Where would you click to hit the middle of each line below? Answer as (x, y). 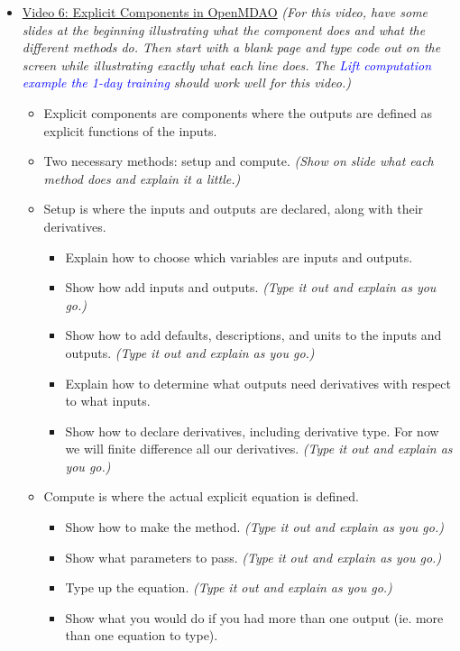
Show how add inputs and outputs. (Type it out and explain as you (251, 287)
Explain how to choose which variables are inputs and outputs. (239, 257)
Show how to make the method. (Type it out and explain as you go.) (254, 527)
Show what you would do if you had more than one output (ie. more (254, 617)
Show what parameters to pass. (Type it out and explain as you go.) (253, 557)
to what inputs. (108, 401)
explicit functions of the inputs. (130, 130)
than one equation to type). (142, 635)
